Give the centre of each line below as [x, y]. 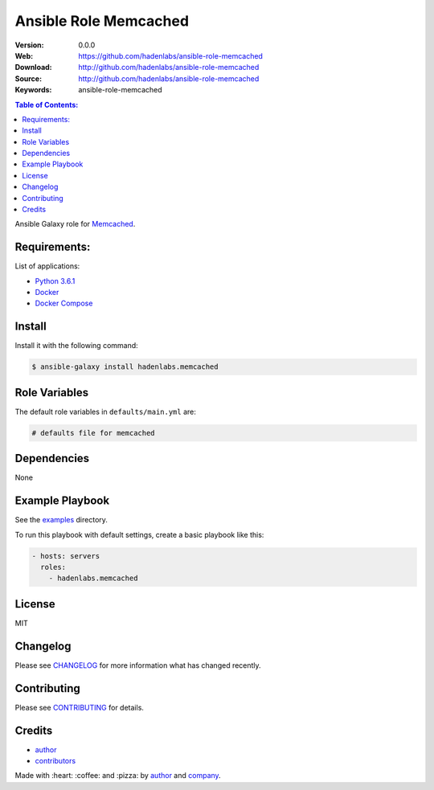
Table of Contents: [47, 104]
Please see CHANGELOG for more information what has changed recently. [138, 665]
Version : [29, 45]
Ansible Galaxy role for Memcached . [75, 224]
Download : [33, 68]
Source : [29, 78]
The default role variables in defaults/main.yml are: [106, 411]
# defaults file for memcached [94, 433]
